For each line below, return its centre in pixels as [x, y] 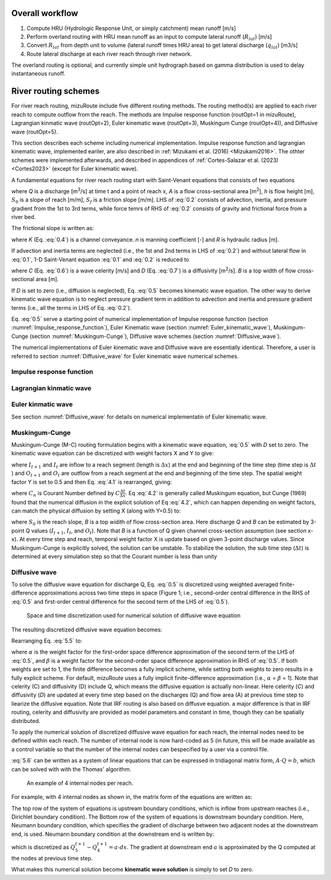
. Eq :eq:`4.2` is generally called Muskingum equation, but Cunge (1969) [216, 493]
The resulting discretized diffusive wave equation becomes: [87, 630]
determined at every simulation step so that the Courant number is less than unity [114, 556]
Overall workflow [45, 13]
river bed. [24, 217]
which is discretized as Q [44, 847]
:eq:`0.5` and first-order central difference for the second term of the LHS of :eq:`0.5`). [120, 601]
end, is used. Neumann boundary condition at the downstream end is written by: [113, 834]
